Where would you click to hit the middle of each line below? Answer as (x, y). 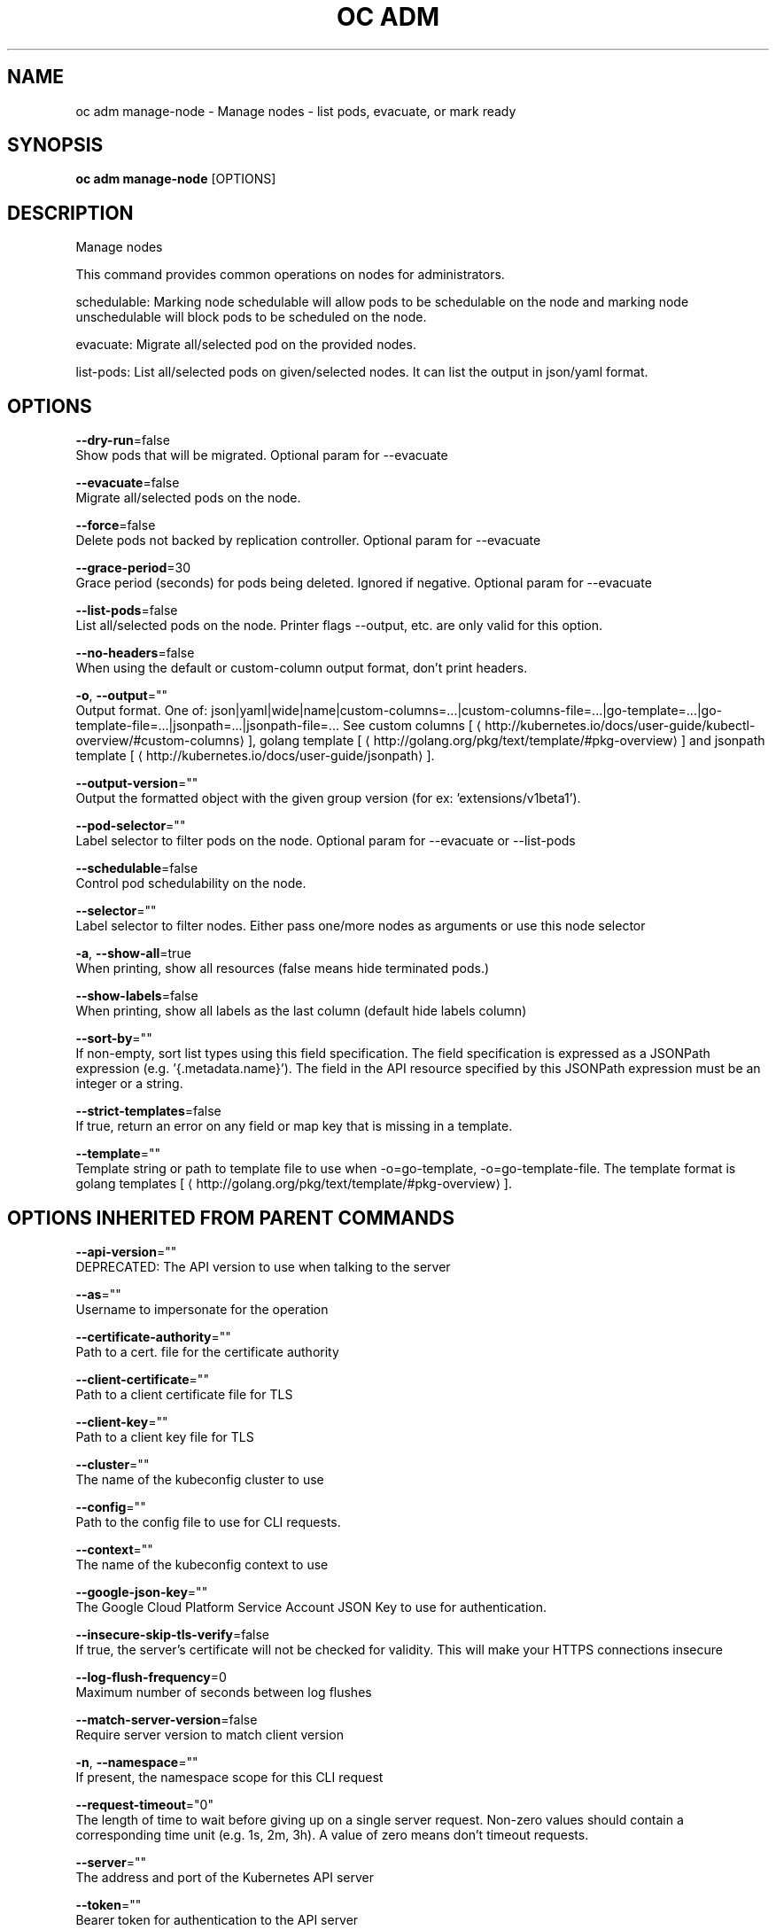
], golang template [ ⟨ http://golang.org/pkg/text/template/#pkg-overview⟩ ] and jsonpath (506, 741)
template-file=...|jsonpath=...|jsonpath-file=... (207, 726)
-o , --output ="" (122, 696)
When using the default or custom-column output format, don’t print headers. (302, 668)
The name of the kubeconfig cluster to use (200, 1479)
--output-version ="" (137, 783)
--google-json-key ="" (142, 1591)
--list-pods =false (127, 611)
